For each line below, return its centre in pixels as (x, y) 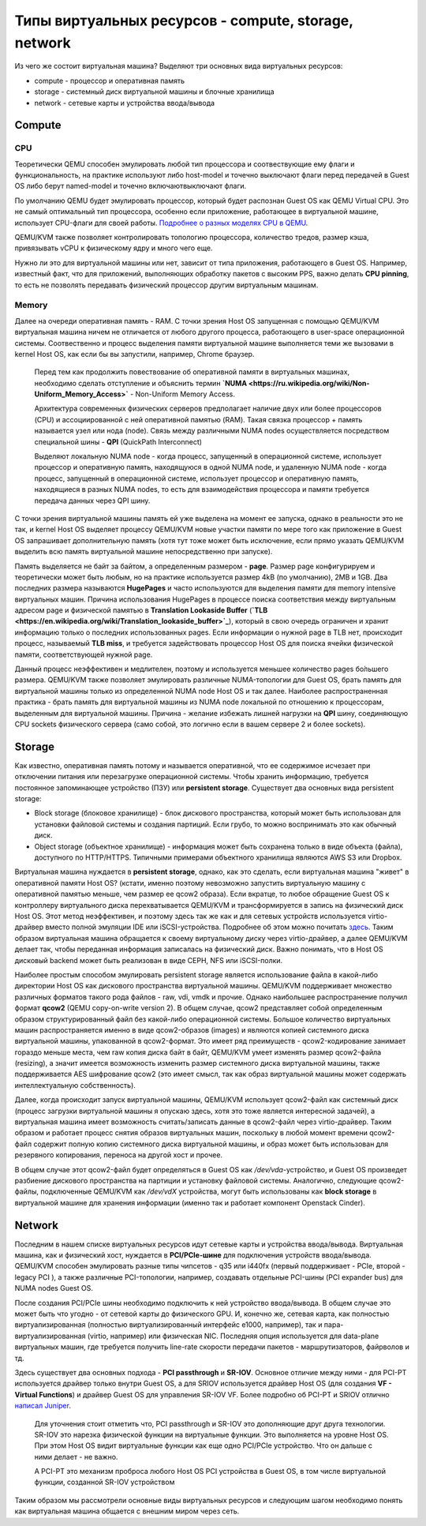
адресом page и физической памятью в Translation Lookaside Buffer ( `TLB (141, 610)
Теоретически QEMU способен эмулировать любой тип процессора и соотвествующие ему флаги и (185, 164)
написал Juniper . (43, 1406)
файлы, (27, 1191)
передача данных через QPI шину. (92, 501)
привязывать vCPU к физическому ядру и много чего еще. (114, 248)
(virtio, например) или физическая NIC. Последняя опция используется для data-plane (233, 1336)
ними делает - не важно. (76, 1457)
